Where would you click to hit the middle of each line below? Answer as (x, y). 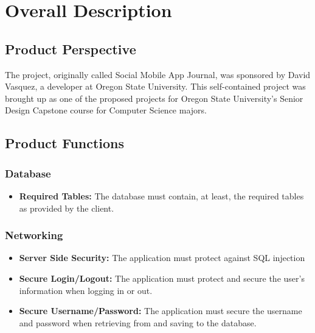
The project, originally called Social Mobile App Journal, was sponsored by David (158, 74)
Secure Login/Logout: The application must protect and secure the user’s (162, 278)
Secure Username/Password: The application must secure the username (161, 311)
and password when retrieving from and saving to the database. (138, 322)
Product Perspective (71, 48)
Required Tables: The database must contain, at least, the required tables (161, 195)
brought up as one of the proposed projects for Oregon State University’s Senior (154, 98)
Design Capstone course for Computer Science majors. (106, 110)
